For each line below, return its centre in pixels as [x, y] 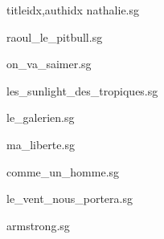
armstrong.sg [38, 225]
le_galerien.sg [41, 117]
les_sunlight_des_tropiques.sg [82, 90]
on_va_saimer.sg [49, 64]
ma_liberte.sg [41, 144]
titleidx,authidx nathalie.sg [73, 10]
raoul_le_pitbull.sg [55, 36]
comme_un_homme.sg [63, 171]
